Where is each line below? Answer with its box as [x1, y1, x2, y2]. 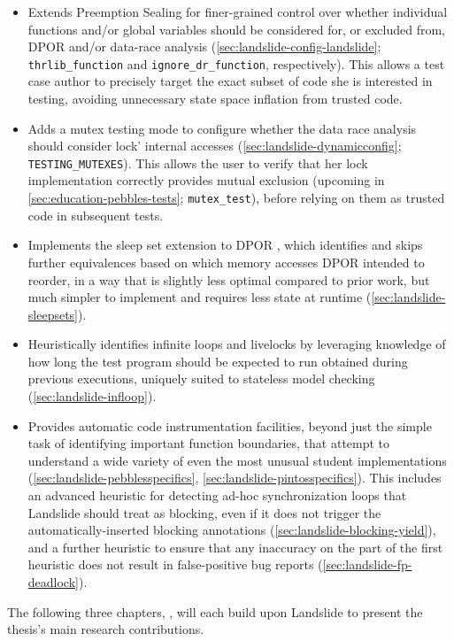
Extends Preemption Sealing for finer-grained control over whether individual [27, 3, 448, 20]
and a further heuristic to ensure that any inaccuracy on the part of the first [27, 537, 443, 556]
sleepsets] [27, 305, 79, 323]
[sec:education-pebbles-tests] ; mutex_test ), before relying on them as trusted [27, 189, 445, 207]
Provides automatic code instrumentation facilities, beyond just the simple [27, 416, 432, 435]
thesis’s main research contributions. [7, 620, 204, 638]
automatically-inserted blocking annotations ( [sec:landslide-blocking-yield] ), [27, 521, 436, 539]
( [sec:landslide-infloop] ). [27, 387, 157, 405]
